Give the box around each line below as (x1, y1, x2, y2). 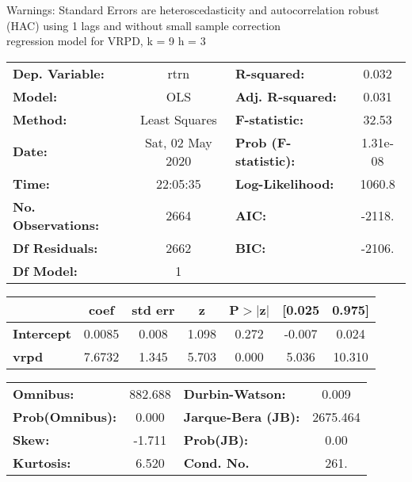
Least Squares (139, 109, 217, 128)
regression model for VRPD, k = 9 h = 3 (6, 33, 206, 49)
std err (132, 300, 175, 319)
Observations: (13, 215, 100, 234)
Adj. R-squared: (235, 86, 337, 105)
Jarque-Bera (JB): (183, 407, 300, 426)
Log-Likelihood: (235, 174, 334, 193)
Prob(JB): (183, 430, 249, 449)
